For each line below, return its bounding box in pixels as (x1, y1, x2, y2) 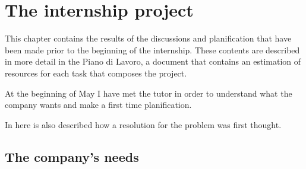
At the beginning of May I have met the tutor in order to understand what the (5, 87, 292, 99)
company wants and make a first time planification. (5, 98, 192, 111)
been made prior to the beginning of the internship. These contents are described (5, 43, 300, 56)
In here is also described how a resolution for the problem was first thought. (5, 118, 282, 130)
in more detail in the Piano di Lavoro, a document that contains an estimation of (5, 55, 301, 68)
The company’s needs (5, 147, 139, 165)
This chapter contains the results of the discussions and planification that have (5, 32, 292, 44)
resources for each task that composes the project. (5, 66, 187, 79)
